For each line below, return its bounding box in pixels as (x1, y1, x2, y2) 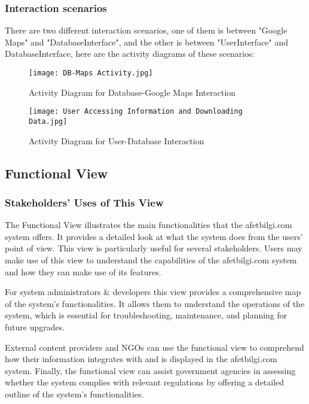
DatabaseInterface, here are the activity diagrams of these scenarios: (5, 47, 255, 60)
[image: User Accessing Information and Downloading (29, 107, 243, 116)
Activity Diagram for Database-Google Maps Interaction (29, 86, 236, 98)
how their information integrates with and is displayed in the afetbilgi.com (5, 353, 277, 365)
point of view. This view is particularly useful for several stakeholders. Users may (5, 242, 302, 254)
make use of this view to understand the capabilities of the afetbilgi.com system (5, 253, 297, 266)
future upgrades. (5, 320, 65, 333)
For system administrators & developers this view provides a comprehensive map (5, 285, 301, 298)
